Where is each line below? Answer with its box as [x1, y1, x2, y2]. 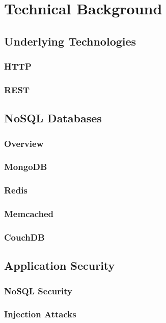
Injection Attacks [4, 308, 76, 320]
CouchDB [4, 230, 45, 243]
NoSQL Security [4, 284, 72, 297]
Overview [4, 137, 44, 149]
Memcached [4, 207, 54, 220]
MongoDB [4, 160, 47, 173]
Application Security [4, 257, 115, 273]
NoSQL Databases [4, 110, 102, 126]
